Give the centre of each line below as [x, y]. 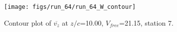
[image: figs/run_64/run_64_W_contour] [70, 7]
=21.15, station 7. [146, 22]
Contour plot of [28, 22]
